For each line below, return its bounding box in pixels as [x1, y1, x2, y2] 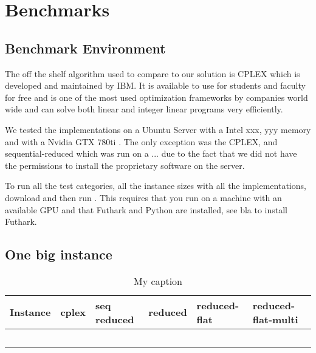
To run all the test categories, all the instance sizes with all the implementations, [5, 179, 306, 192]
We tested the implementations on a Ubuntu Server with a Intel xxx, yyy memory [5, 123, 311, 135]
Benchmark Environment [5, 38, 166, 57]
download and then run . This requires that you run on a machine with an [5, 191, 282, 204]
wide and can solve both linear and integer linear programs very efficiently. [5, 103, 283, 115]
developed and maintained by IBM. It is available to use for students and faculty [5, 79, 306, 92]
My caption [133, 273, 183, 288]
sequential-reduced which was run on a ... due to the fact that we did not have [5, 147, 297, 160]
